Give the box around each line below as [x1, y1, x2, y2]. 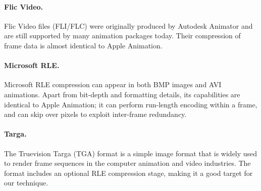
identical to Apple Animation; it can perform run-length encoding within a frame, [4, 99, 257, 109]
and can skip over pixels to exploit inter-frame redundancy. [4, 109, 187, 119]
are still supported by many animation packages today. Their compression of [4, 30, 241, 41]
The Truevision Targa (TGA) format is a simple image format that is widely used [4, 148, 257, 158]
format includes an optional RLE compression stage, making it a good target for [4, 167, 253, 178]
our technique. [4, 177, 48, 188]
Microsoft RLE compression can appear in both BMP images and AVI [4, 79, 222, 90]
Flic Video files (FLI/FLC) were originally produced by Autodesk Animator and [4, 20, 253, 31]
